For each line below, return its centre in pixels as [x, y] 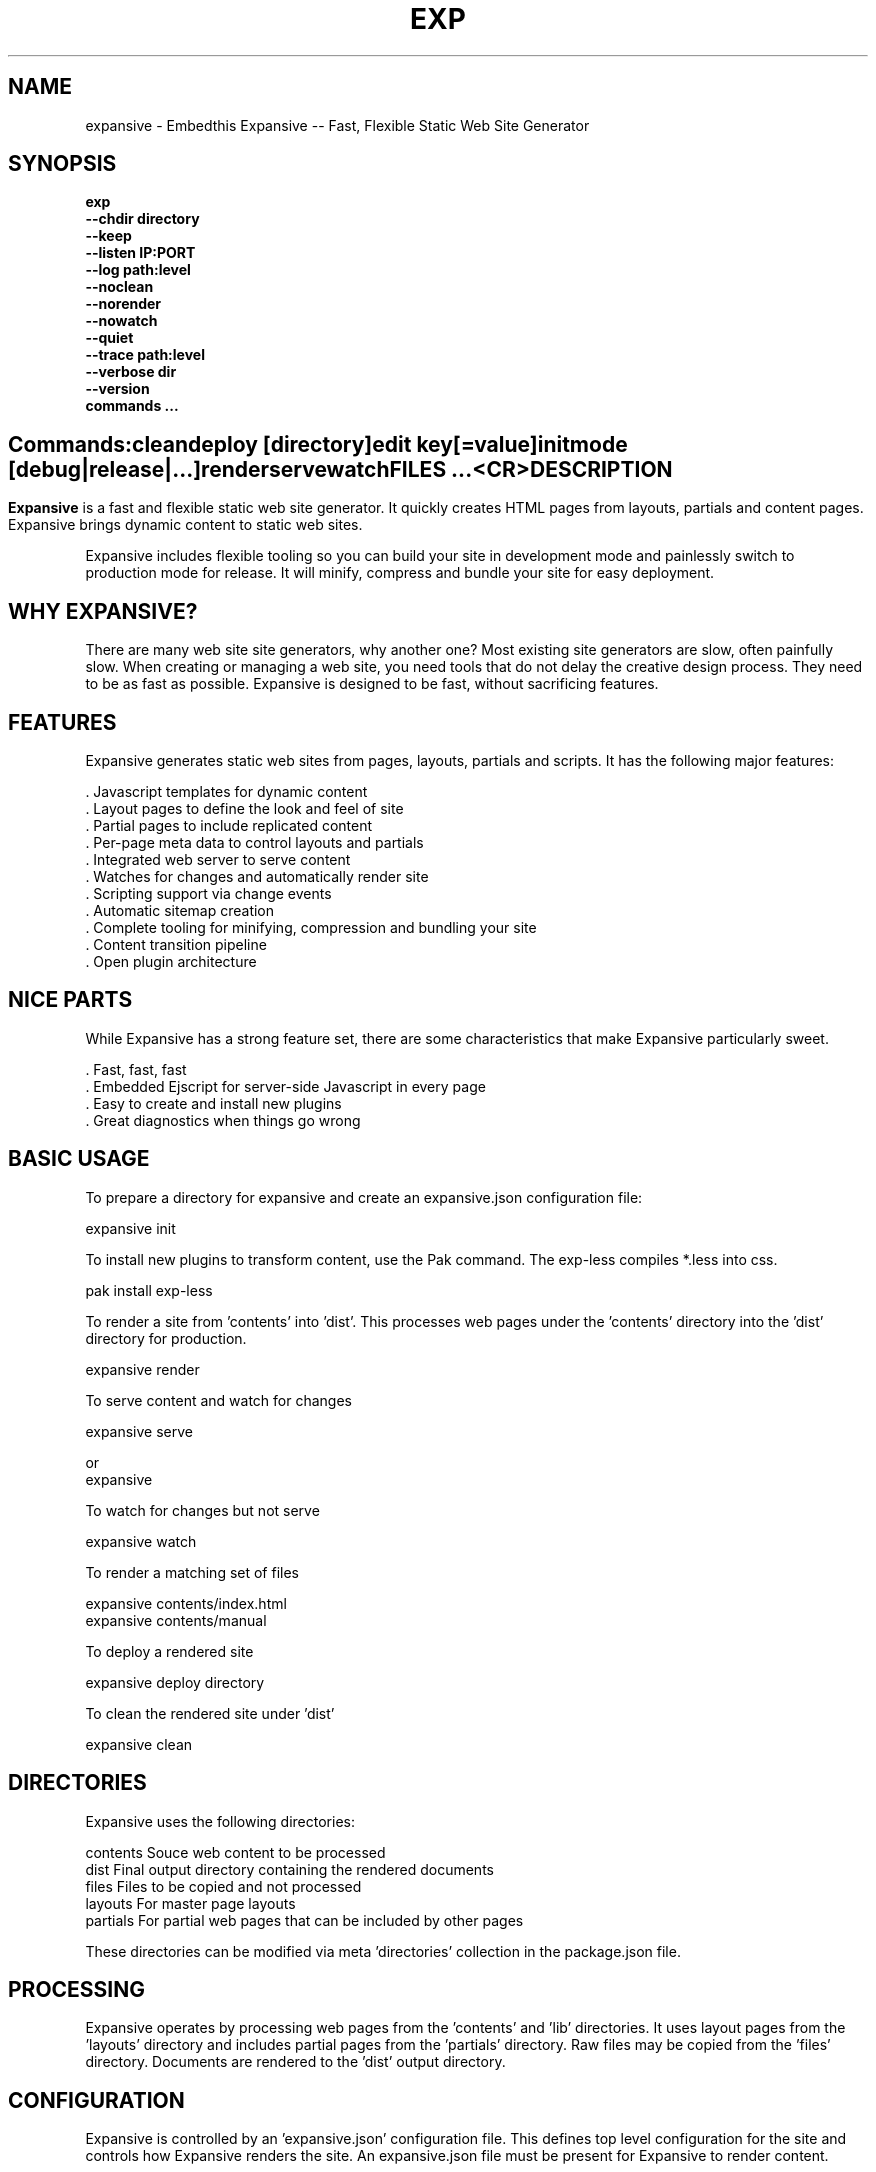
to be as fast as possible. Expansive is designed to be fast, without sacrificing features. [372, 684]
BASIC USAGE [79, 1159]
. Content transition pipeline [176, 944]
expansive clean [139, 1744]
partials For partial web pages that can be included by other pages [304, 1920]
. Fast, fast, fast [136, 1069]
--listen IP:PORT [140, 253]
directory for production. [166, 1338]
